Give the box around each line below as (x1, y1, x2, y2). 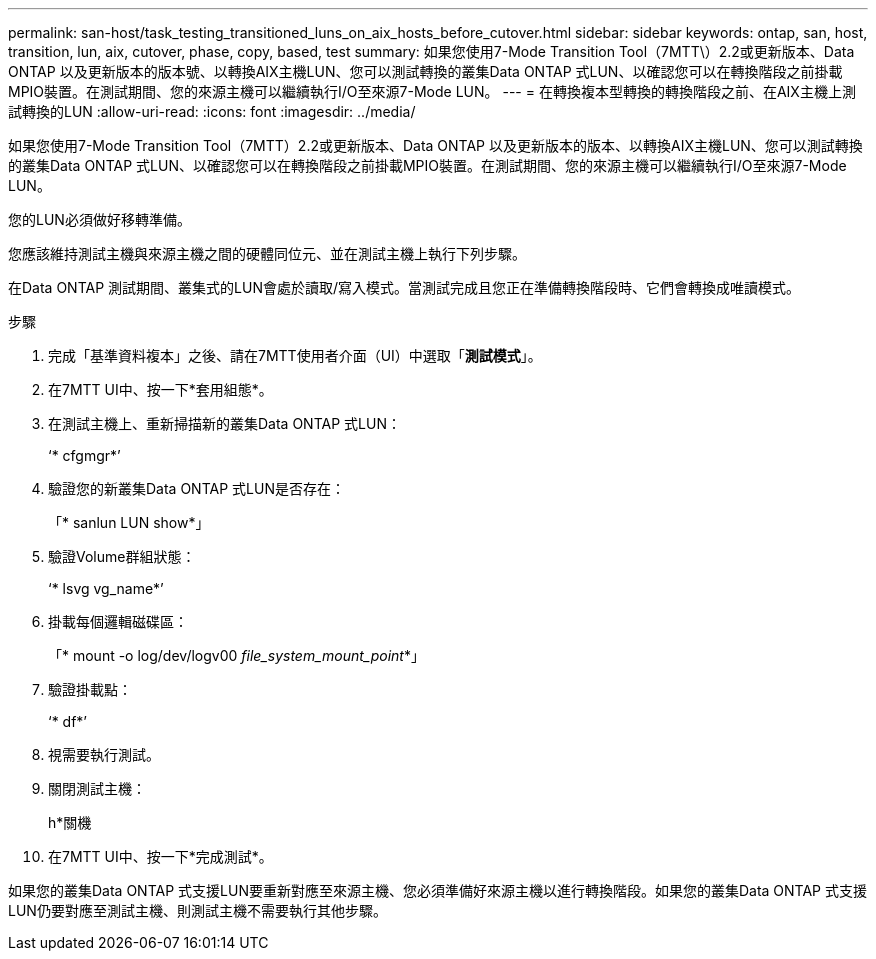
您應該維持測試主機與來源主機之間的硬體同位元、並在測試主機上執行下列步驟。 (8, 245, 526, 262)
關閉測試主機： (48, 780, 146, 797)
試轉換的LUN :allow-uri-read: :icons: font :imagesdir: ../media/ (8, 103, 416, 120)
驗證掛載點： (48, 681, 132, 698)
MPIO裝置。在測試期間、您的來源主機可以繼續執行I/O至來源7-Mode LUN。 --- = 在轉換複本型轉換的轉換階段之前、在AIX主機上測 (8, 83, 856, 100)
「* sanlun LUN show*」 (48, 514, 210, 531)
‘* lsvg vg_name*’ (48, 580, 164, 597)
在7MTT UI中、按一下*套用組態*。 (48, 381, 273, 398)
